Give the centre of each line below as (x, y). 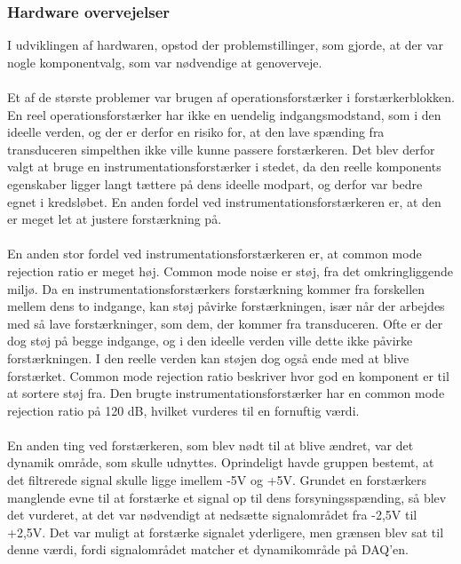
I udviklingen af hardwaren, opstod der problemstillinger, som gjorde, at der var (225, 45)
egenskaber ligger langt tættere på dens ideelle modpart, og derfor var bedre (215, 183)
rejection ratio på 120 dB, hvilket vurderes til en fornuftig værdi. (183, 410)
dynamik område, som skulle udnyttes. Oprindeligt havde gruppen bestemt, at (221, 462)
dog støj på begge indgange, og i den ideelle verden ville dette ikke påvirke (210, 341)
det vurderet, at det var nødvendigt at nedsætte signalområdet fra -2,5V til (212, 515)
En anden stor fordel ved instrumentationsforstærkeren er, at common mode (215, 254)
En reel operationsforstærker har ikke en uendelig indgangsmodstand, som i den (224, 114)
